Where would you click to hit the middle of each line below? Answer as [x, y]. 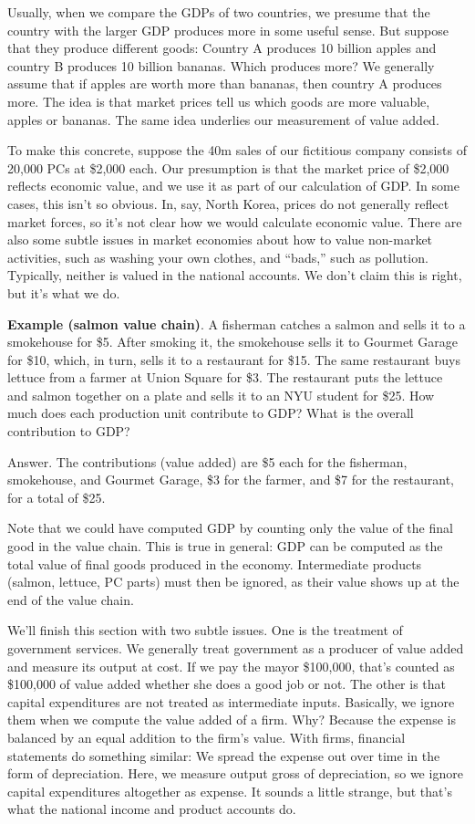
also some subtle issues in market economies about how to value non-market [220, 240]
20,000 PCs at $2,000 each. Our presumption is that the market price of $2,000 [228, 167]
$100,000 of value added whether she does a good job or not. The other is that [227, 684]
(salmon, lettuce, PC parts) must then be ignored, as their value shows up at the [233, 582]
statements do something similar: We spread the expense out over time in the [224, 755]
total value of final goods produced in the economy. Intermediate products [215, 563]
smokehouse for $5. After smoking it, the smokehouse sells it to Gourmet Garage [232, 342]
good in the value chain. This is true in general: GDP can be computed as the [225, 546]
